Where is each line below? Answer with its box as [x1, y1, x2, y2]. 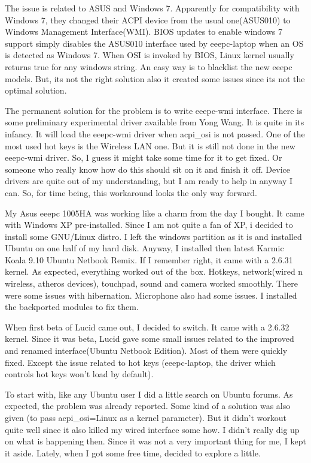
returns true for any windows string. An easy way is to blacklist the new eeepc [5, 60, 292, 73]
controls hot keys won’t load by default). [5, 368, 154, 380]
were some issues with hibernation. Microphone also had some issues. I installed [5, 288, 297, 301]
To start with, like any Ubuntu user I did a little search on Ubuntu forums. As [5, 387, 293, 400]
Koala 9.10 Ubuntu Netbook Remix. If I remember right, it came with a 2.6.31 [5, 253, 293, 266]
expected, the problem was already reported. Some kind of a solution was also [5, 399, 291, 412]
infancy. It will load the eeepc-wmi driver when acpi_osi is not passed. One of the [5, 127, 305, 140]
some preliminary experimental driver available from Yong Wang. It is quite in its [5, 116, 304, 128]
